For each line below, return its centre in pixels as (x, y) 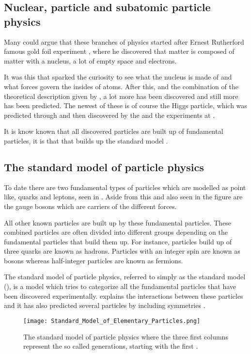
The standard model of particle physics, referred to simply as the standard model (125, 277)
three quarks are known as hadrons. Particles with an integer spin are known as (122, 251)
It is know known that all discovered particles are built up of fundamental (114, 131)
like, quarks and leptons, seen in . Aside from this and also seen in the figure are (123, 197)
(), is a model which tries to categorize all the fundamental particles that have (120, 286)
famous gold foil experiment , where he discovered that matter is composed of (119, 51)
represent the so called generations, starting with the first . (111, 346)
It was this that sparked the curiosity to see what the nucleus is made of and (118, 77)
